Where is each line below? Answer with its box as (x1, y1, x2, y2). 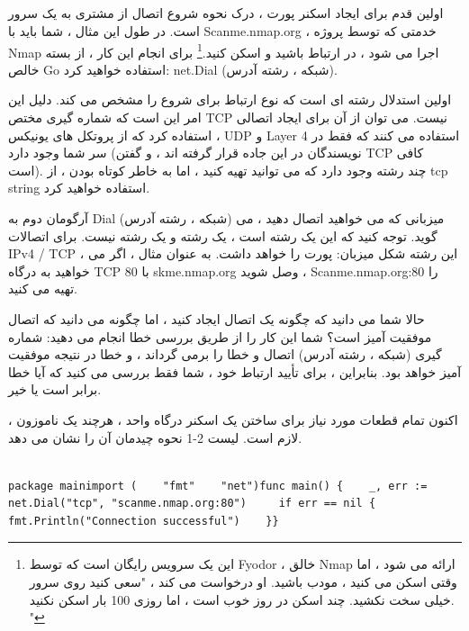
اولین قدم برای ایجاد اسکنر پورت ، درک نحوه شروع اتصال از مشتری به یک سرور (8, 4, 444, 23)
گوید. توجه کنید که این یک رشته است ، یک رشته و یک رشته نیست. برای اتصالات (8, 226, 437, 245)
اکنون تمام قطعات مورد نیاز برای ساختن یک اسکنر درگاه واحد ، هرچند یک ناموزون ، (8, 410, 458, 428)
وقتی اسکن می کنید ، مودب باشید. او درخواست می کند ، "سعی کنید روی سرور (29, 572, 457, 591)
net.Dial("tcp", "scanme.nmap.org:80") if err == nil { (8, 497, 376, 510)
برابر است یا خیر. (8, 380, 102, 399)
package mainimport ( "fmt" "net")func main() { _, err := (8, 479, 428, 492)
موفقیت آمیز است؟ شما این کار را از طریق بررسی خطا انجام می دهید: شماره (8, 327, 432, 346)
